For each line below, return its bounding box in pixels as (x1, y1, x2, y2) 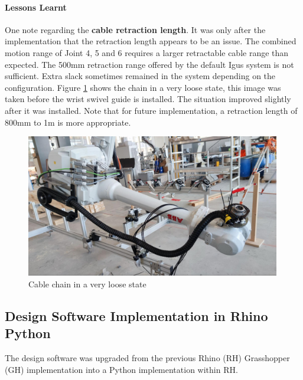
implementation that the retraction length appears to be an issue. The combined (5, 35, 297, 47)
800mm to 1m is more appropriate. (5, 116, 131, 128)
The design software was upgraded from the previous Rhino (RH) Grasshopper (5, 352, 290, 364)
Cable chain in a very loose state (28, 278, 146, 290)
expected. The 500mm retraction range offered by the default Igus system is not (5, 58, 294, 70)
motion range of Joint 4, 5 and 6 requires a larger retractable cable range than (5, 46, 289, 58)
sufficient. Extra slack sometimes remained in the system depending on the (5, 70, 276, 82)
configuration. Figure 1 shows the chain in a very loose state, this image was (5, 81, 281, 93)
